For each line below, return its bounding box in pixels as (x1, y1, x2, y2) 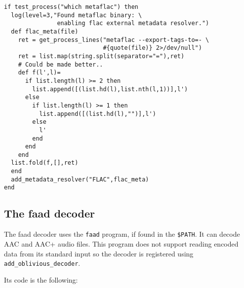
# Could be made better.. (18, 61, 103, 68)
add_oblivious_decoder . (4, 258, 81, 268)
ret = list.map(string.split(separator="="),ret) (18, 52, 185, 60)
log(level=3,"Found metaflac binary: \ (11, 11, 142, 19)
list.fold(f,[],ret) (11, 159, 79, 167)
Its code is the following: (4, 274, 78, 285)
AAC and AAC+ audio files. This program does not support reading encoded (4, 238, 239, 249)
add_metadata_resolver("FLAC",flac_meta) (11, 176, 149, 183)
